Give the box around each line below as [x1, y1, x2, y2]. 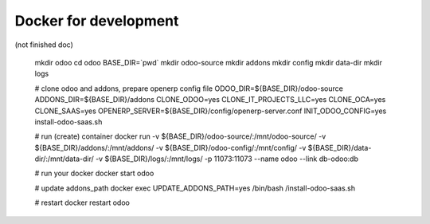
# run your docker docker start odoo [34, 168, 154, 179]
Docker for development [14, 12, 179, 29]
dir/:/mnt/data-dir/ [34, 154, 95, 163]
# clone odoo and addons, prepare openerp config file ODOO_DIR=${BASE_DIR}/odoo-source [34, 84, 344, 93]
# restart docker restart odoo [34, 198, 131, 207]
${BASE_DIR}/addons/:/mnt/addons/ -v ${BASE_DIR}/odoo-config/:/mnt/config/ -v [34, 143, 307, 152]
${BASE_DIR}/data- [307, 143, 372, 152]
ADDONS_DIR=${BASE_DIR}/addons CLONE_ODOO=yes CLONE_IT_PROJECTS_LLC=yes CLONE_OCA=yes [34, 95, 386, 104]
